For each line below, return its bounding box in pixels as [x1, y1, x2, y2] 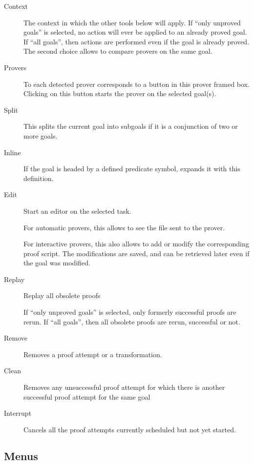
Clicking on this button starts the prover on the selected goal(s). [23, 88, 216, 99]
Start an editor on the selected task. [23, 205, 131, 216]
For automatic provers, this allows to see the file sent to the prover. [23, 222, 225, 232]
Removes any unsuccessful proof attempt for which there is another [23, 382, 225, 392]
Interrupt [4, 408, 32, 418]
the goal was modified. [23, 258, 90, 268]
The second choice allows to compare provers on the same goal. [23, 46, 212, 56]
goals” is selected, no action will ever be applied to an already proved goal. [23, 27, 247, 37]
